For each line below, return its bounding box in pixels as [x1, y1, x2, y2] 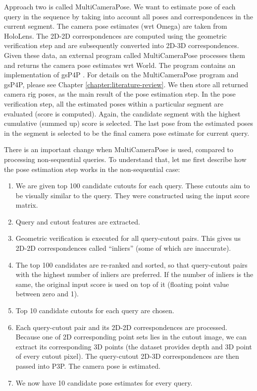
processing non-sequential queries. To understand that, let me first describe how [4, 154, 247, 164]
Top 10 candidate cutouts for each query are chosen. [15, 305, 174, 316]
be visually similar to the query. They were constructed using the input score [15, 190, 250, 200]
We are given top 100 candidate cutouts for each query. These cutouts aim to [15, 180, 250, 191]
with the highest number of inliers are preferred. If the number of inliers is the [15, 269, 254, 279]
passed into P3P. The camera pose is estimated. [15, 361, 160, 371]
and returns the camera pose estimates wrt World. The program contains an [4, 59, 236, 70]
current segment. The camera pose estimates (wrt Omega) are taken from [4, 21, 227, 31]
